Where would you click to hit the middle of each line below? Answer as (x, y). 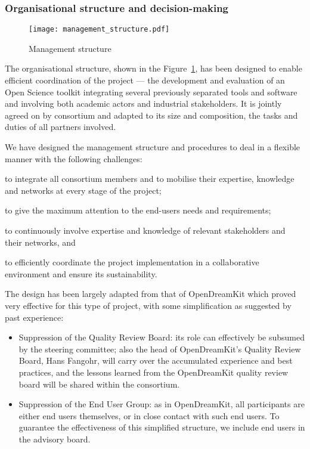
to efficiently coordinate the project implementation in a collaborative (132, 262)
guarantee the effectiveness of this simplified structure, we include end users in (162, 427)
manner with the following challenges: (74, 158)
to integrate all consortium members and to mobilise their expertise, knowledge (150, 179)
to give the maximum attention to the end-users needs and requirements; (138, 210)
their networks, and (40, 242)
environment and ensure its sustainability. (81, 273)
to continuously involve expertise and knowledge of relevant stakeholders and (145, 230)
